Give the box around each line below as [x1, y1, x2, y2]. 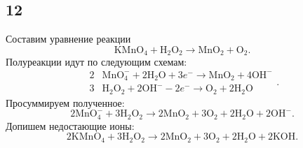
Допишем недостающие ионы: [6, 118, 135, 133]
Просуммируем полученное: [6, 95, 125, 110]
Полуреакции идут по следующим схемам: [6, 54, 187, 69]
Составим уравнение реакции [6, 31, 131, 46]
